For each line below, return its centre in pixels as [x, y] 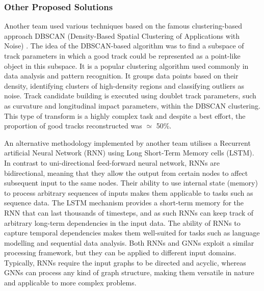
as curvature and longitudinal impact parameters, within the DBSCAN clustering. [132, 105]
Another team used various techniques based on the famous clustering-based [123, 26]
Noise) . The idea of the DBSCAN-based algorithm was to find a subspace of [124, 46]
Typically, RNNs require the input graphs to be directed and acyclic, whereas [125, 262]
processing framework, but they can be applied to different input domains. [120, 253]
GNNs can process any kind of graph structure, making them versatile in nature [129, 272]
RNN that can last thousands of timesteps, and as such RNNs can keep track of [129, 212]
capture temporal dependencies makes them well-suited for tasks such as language [132, 233]
